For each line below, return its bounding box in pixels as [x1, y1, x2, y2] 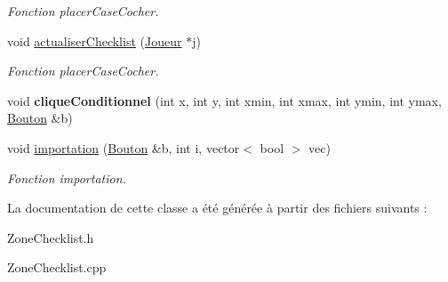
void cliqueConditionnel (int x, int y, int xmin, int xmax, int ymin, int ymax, [7, 91, 442, 109]
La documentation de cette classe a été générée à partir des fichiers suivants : [7, 198, 428, 217]
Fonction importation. [7, 168, 126, 187]
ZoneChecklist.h [7, 228, 94, 246]
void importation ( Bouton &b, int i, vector [7, 138, 240, 157]
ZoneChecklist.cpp [7, 258, 107, 277]
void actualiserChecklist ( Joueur [7, 31, 182, 50]
